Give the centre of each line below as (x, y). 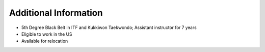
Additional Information (56, 13)
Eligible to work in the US (47, 34)
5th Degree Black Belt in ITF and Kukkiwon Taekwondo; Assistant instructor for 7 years (109, 27)
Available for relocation (45, 41)
